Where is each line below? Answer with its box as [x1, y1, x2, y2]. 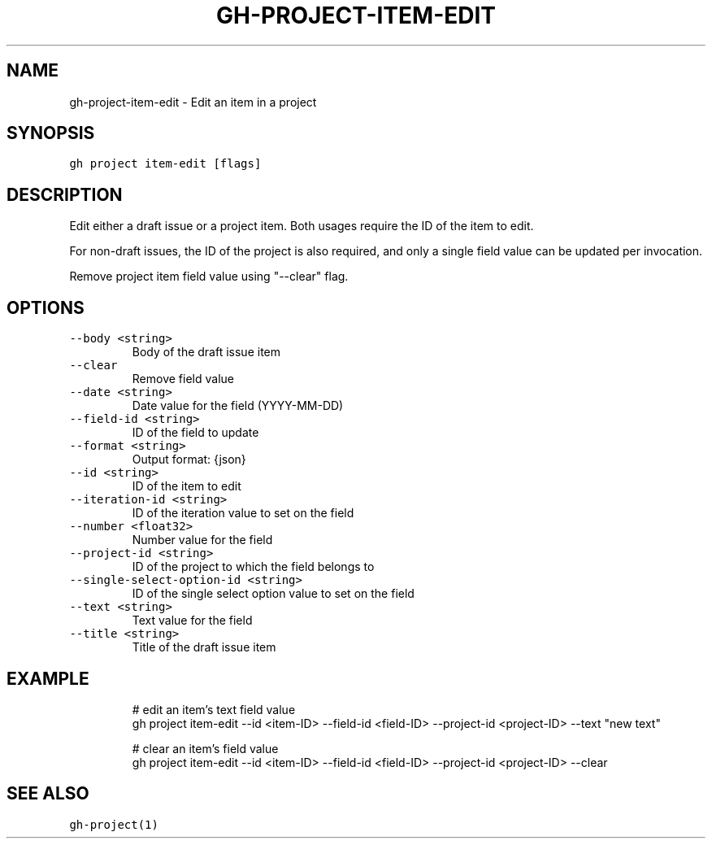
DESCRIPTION [7, 184, 123, 205]
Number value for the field [132, 533, 273, 547]
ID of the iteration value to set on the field [132, 506, 354, 521]
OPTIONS [7, 297, 85, 318]
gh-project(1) [69, 817, 158, 831]
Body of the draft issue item [132, 345, 281, 359]
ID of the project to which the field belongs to [132, 560, 375, 574]
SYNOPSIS [7, 123, 95, 144]
